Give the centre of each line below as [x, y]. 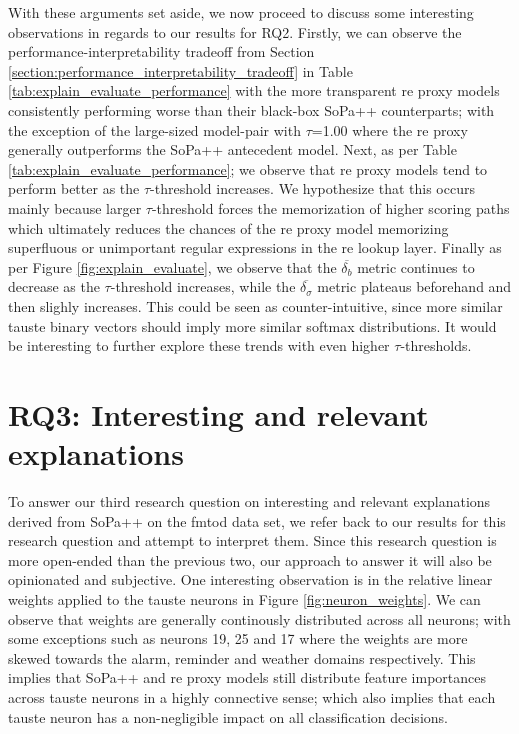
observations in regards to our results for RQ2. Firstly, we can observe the [235, 31]
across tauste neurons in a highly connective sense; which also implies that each [252, 696]
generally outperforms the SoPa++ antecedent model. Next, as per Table [232, 149]
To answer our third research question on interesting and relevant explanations [249, 501]
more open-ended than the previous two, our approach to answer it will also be [250, 559]
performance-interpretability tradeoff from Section [161, 51]
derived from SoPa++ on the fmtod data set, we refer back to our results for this [257, 520]
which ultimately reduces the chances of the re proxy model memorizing [228, 227]
